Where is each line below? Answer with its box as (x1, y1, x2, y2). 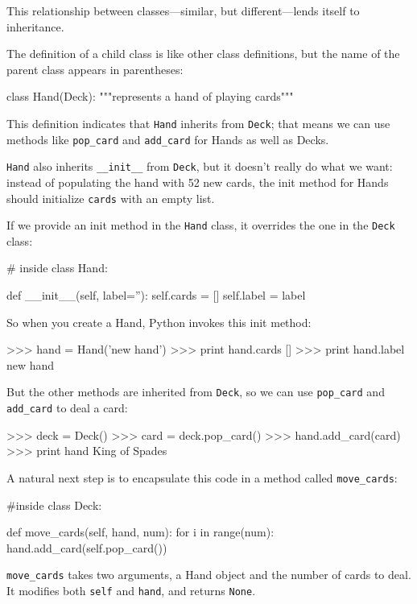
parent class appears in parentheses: (6, 60, 184, 77)
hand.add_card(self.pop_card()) (6, 539, 167, 556)
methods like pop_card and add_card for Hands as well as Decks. (6, 130, 329, 147)
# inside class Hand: (6, 259, 108, 276)
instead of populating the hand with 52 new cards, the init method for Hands (6, 173, 389, 190)
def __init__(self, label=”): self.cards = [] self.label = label (6, 287, 306, 304)
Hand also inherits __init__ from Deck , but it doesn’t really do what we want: (6, 158, 393, 175)
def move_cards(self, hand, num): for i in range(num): (6, 523, 275, 540)
